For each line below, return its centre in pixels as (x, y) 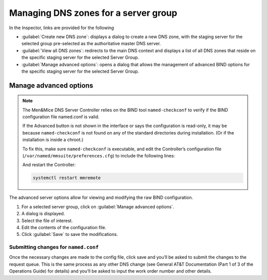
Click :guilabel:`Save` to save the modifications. (70, 234)
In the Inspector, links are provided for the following (62, 28)
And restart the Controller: (49, 165)
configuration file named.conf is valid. (61, 117)
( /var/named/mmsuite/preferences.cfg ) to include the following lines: (99, 156)
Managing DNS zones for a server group (93, 13)
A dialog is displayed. (43, 214)
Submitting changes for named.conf (54, 247)
